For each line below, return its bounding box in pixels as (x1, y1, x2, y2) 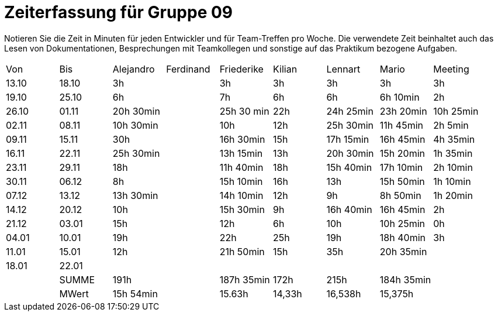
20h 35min (379, 245, 427, 257)
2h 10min (433, 161, 473, 173)
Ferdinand (166, 63, 210, 75)
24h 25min (326, 105, 373, 117)
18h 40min (379, 231, 426, 243)
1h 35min (433, 147, 473, 159)
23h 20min (379, 105, 427, 117)
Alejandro (112, 63, 155, 75)
